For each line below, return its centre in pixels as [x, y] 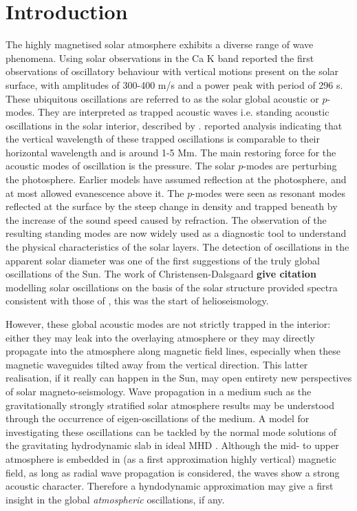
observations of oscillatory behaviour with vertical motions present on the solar [172, 71]
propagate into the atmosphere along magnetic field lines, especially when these [173, 351]
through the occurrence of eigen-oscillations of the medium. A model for [158, 418]
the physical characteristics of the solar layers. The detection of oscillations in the [177, 247]
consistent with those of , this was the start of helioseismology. [137, 301]
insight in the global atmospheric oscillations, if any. [115, 499]
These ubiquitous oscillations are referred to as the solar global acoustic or [162, 98]
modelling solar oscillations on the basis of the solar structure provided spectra [172, 287]
